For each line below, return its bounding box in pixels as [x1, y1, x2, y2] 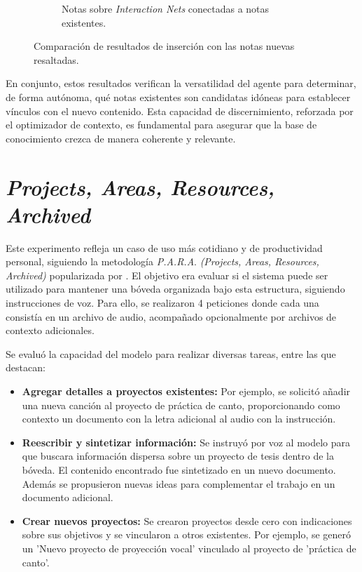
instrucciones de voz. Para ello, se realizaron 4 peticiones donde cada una [6, 295, 319, 310]
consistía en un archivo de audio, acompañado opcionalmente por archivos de [6, 309, 337, 324]
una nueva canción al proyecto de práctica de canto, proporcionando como [22, 397, 340, 412]
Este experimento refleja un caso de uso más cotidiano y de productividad [6, 240, 323, 255]
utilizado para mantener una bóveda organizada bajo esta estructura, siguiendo [6, 281, 345, 296]
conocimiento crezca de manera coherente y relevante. [6, 131, 236, 145]
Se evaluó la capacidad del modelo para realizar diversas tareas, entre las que [6, 346, 336, 361]
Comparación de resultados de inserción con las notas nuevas [34, 39, 295, 53]
